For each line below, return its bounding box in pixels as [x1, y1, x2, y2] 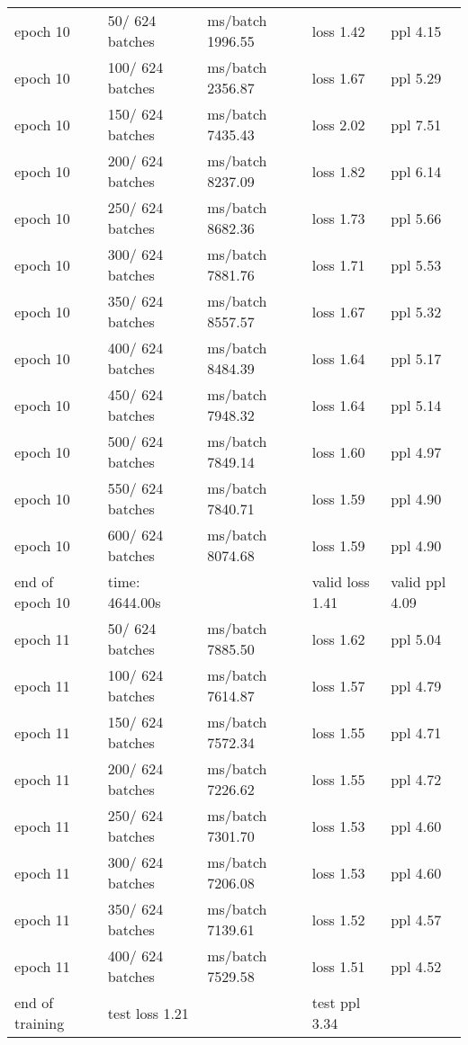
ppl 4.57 [391, 908, 442, 930]
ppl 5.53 [391, 254, 442, 275]
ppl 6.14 [391, 160, 442, 182]
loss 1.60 [311, 441, 365, 462]
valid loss [311, 571, 370, 592]
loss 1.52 [311, 908, 365, 930]
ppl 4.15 [391, 20, 442, 41]
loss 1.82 [311, 160, 365, 182]
